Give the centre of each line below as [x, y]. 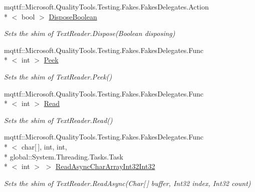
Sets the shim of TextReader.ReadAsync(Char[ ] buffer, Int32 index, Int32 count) [127, 183]
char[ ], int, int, [44, 146]
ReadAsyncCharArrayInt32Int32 [105, 166]
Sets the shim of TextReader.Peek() [58, 76]
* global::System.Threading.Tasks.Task [64, 156]
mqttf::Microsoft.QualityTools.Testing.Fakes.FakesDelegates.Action [106, 6]
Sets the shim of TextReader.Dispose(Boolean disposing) [90, 33]
